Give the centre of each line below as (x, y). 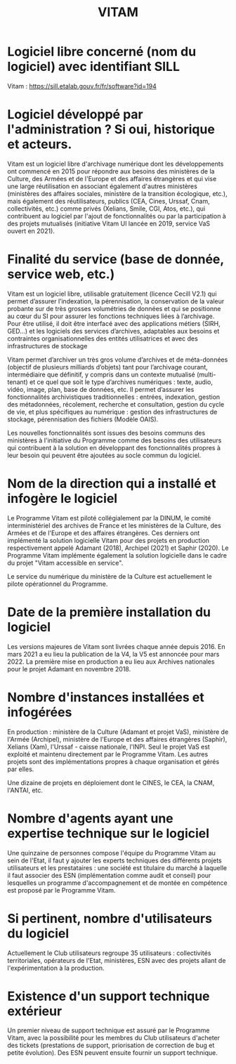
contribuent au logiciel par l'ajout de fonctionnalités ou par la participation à (117, 216)
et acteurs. (40, 144)
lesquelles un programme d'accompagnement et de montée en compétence (117, 883)
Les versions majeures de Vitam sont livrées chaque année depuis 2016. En (117, 646)
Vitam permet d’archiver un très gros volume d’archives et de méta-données (118, 360)
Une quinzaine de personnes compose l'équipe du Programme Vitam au (112, 853)
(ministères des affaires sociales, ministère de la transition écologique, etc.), (117, 193)
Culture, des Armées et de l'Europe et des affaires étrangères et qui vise (112, 178)
